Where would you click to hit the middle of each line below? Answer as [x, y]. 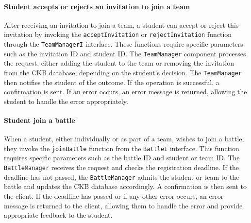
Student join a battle [40, 120]
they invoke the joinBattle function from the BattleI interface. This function [122, 148]
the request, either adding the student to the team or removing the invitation [119, 63]
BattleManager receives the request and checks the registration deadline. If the [121, 167]
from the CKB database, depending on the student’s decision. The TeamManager [123, 72]
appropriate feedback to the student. [58, 215]
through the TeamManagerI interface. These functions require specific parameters [124, 44]
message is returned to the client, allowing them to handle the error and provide [123, 205]
